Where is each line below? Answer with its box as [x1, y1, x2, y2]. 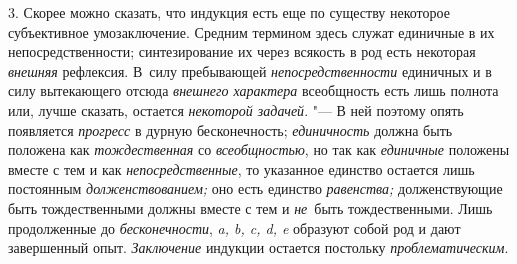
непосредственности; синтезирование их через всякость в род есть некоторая [8, 41, 476, 62]
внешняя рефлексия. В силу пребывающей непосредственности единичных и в [8, 60, 492, 81]
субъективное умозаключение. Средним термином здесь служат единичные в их [8, 21, 495, 42]
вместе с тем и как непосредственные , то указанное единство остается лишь [8, 158, 475, 179]
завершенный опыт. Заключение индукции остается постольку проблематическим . [8, 237, 509, 258]
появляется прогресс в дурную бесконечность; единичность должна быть [8, 119, 453, 140]
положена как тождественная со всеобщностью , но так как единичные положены [8, 139, 510, 160]
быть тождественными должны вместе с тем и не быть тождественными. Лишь [8, 197, 493, 218]
